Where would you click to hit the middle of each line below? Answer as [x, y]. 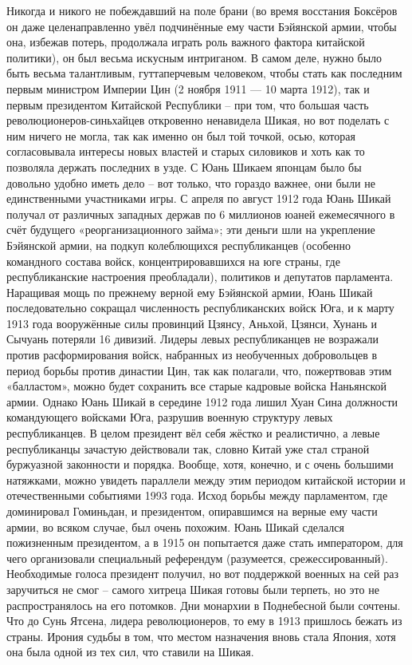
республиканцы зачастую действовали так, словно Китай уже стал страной [188, 448]
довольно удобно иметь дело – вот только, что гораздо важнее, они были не [191, 182]
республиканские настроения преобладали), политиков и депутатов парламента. [200, 277]
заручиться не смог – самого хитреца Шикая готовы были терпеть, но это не [193, 589]
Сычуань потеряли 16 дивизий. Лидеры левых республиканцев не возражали [193, 339]
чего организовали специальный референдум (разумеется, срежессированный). [197, 558]
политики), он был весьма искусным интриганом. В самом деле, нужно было [194, 57]
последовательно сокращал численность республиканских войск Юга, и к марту [200, 308]
